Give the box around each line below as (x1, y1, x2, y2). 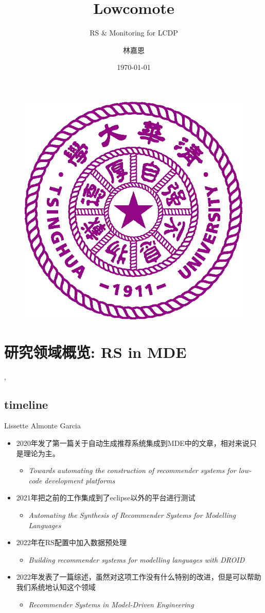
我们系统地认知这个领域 (16, 581, 96, 592)
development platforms (44, 475, 115, 485)
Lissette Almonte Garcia (4, 420, 81, 431)
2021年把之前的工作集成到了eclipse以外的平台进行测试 (16, 492, 196, 503)
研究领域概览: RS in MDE (4, 341, 187, 362)
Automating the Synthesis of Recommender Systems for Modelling (28, 509, 236, 520)
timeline (4, 396, 48, 412)
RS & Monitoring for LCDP (90, 27, 178, 38)
